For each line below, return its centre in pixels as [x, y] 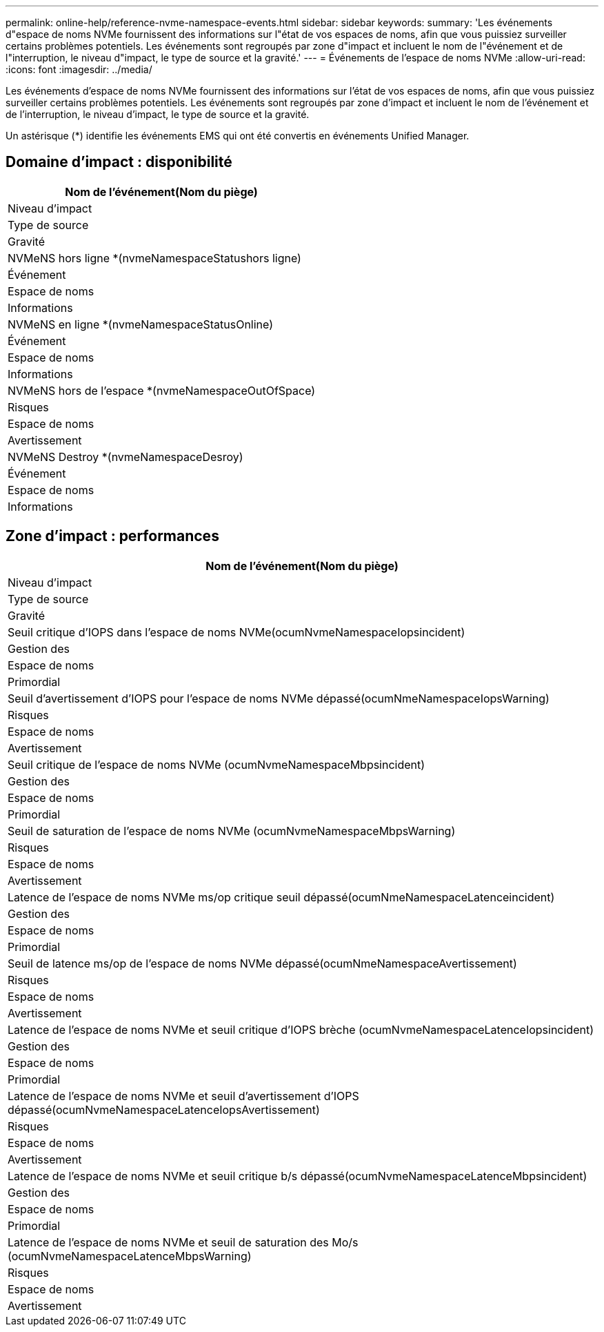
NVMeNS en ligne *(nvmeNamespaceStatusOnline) [141, 324]
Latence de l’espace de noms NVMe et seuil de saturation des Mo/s [183, 1242]
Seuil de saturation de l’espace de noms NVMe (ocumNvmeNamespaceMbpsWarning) [232, 831]
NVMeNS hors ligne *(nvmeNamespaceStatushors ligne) [154, 258]
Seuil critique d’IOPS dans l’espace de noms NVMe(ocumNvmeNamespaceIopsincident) [236, 632]
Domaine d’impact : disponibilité [119, 162]
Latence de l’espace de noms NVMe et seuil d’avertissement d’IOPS [183, 1096]
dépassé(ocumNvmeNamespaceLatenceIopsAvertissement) [164, 1109]
